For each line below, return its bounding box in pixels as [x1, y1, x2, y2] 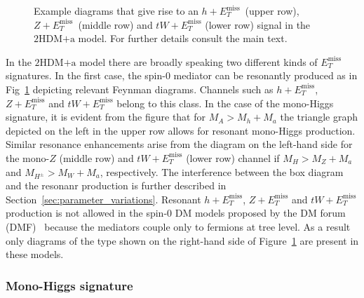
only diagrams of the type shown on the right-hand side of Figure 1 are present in [6, 233, 359, 248]
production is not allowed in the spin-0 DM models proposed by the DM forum [6, 205, 346, 220]
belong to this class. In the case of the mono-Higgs [116, 95, 334, 110]
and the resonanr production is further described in [6, 178, 227, 193]
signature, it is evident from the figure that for [6, 109, 205, 124]
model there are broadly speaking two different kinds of [79, 54, 318, 69]
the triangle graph [280, 109, 358, 124]
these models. [6, 247, 64, 262]
